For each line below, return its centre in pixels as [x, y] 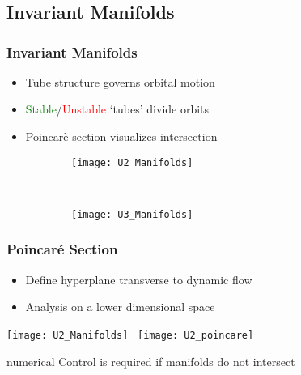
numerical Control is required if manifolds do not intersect [151, 361]
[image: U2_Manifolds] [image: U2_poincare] [130, 335]
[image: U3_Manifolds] [132, 214]
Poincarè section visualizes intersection [121, 136]
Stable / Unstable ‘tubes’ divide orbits [117, 109]
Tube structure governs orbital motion [120, 81]
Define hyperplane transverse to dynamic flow [139, 279]
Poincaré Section [62, 249]
